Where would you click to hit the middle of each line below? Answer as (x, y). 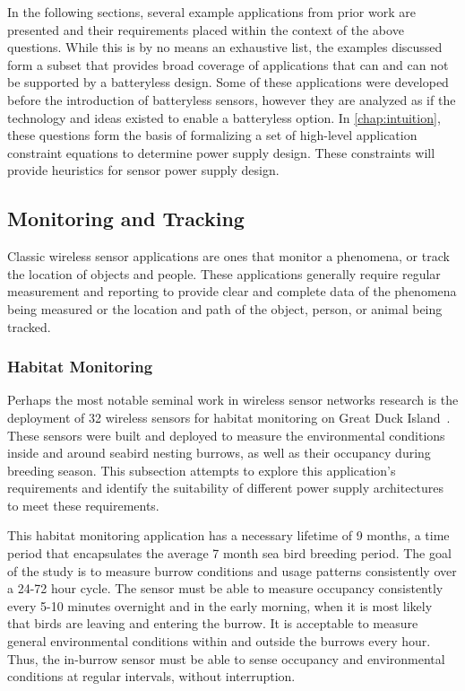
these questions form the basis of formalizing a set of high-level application (212, 135)
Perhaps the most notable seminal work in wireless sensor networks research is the (233, 400)
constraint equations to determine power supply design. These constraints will (221, 152)
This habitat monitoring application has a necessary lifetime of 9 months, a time (228, 535)
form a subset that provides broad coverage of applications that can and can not (228, 64)
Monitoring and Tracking (126, 219)
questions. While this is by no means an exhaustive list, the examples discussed (225, 47)
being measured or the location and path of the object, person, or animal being (225, 308)
